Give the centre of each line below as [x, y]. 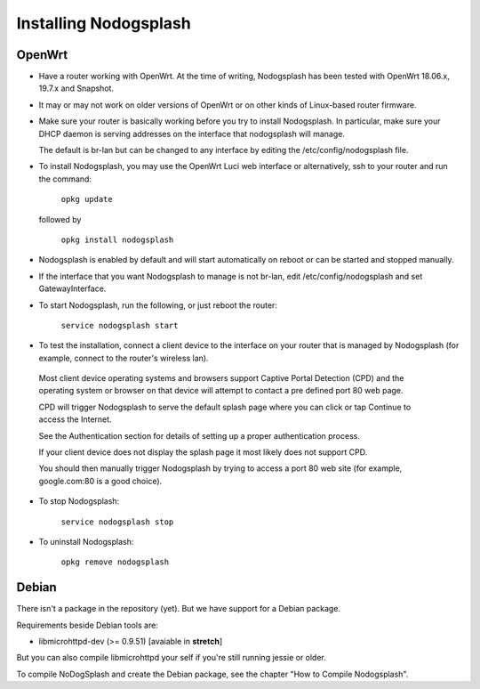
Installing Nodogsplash [104, 23]
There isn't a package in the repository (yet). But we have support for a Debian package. [179, 609]
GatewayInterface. [72, 288]
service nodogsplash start [120, 325]
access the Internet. [75, 419]
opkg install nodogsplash [117, 239]
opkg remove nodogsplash [115, 562]
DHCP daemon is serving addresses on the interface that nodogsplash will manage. [192, 134]
